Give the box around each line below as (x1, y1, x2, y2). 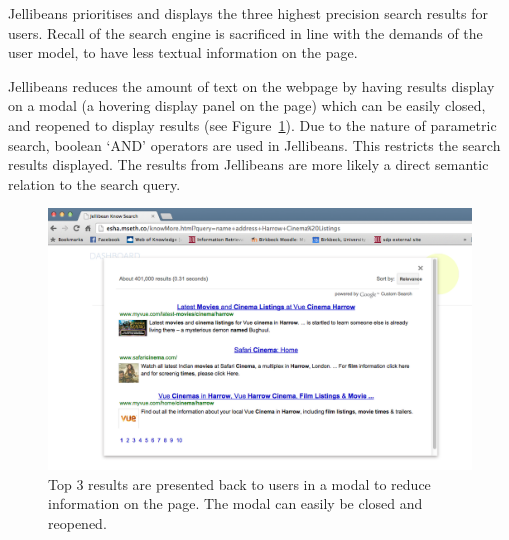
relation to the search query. (8, 173, 181, 194)
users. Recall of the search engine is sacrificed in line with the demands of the (8, 22, 483, 43)
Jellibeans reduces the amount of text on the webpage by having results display (8, 75, 495, 96)
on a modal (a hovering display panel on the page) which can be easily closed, (8, 95, 486, 116)
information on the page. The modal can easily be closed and (48, 493, 423, 514)
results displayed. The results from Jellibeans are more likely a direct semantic (8, 154, 489, 175)
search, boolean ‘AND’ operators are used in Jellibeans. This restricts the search (8, 134, 501, 155)
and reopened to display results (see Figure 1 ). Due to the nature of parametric (8, 114, 497, 135)
